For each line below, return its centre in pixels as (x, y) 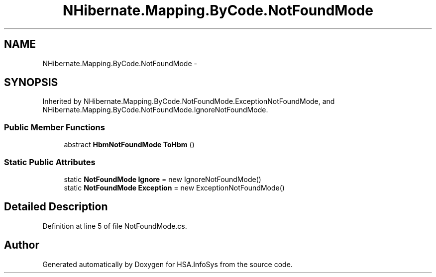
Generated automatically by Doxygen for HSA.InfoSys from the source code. (167, 264)
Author (22, 245)
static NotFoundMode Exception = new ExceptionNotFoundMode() (174, 187)
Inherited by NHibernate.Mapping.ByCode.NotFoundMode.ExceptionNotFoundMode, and (189, 101)
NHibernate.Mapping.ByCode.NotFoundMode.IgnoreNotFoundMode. (155, 110)
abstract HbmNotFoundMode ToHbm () (129, 145)
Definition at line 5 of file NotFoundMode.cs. (115, 226)
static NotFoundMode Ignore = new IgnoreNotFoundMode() (163, 179)
